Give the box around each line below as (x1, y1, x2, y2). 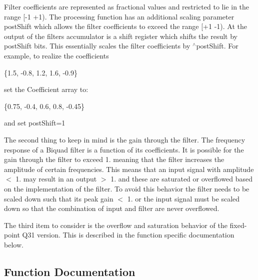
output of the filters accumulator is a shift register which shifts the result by (4, 30, 238, 41)
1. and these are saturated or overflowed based (110, 173, 253, 184)
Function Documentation (4, 263, 135, 279)
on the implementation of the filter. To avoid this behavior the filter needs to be (4, 183, 249, 193)
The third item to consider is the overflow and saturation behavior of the (4, 219, 227, 230)
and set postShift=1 (4, 117, 65, 128)
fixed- (229, 219, 247, 230)
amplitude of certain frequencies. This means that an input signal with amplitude (4, 163, 254, 174)
